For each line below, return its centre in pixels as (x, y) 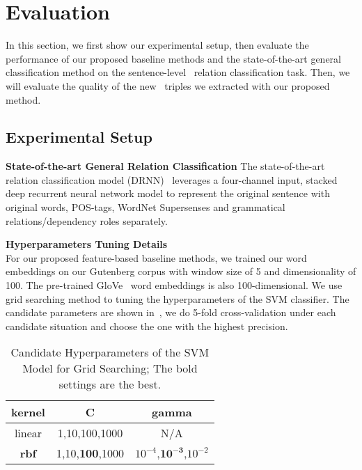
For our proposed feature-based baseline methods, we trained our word (156, 257)
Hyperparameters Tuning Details (87, 244)
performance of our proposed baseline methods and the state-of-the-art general (173, 58)
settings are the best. (110, 384)
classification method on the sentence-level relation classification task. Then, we (178, 72)
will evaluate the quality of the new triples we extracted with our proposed (168, 85)
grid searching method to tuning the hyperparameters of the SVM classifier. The (178, 298)
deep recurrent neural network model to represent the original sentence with (168, 193)
